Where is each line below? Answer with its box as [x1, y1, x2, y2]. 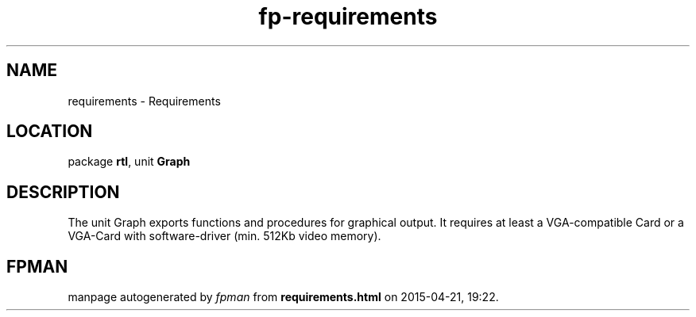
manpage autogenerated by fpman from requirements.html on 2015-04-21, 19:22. [68, 290, 499, 304]
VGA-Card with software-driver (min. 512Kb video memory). [68, 229, 381, 243]
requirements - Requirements [68, 94, 221, 108]
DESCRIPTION [6, 181, 120, 202]
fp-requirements [258, 3, 438, 30]
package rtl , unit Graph [68, 155, 191, 169]
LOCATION [6, 121, 93, 142]
